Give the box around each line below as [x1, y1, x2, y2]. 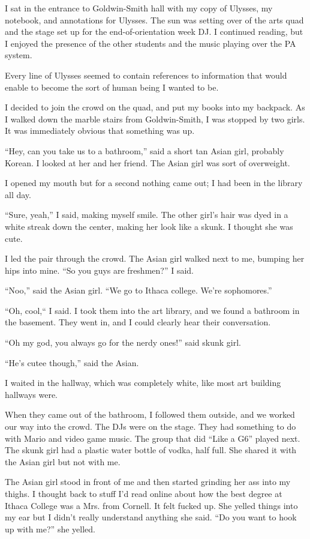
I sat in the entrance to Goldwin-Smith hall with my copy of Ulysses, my [5, 2, 273, 14]
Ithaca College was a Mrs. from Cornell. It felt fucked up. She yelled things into [5, 499, 298, 511]
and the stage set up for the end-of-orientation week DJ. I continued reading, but [5, 25, 303, 38]
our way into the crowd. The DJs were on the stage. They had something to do [5, 420, 296, 433]
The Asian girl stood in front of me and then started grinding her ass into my [5, 475, 291, 488]
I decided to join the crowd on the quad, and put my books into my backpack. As [5, 101, 305, 113]
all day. [5, 188, 31, 200]
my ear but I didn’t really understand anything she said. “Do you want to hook [5, 511, 297, 523]
